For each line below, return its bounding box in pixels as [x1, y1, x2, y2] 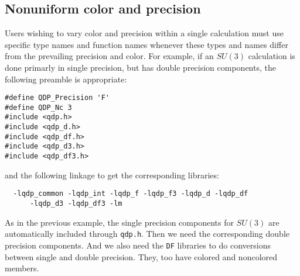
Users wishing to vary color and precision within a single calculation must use [5, 27, 284, 39]
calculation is [248, 50, 295, 62]
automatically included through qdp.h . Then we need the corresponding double [5, 227, 289, 240]
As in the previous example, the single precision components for [5, 216, 234, 228]
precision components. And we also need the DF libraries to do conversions [5, 239, 271, 251]
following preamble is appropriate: [5, 73, 127, 85]
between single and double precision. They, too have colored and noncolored [5, 250, 278, 263]
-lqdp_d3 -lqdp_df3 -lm [29, 199, 122, 208]
